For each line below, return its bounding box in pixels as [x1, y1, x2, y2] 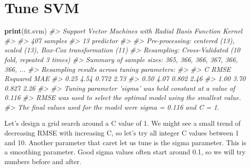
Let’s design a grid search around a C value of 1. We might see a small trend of [4, 118, 241, 128]
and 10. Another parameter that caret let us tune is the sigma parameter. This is [4, 137, 247, 147]
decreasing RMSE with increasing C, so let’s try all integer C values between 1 [4, 128, 239, 138]
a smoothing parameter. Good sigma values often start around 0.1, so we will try [4, 147, 246, 157]
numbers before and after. [4, 156, 82, 166]
